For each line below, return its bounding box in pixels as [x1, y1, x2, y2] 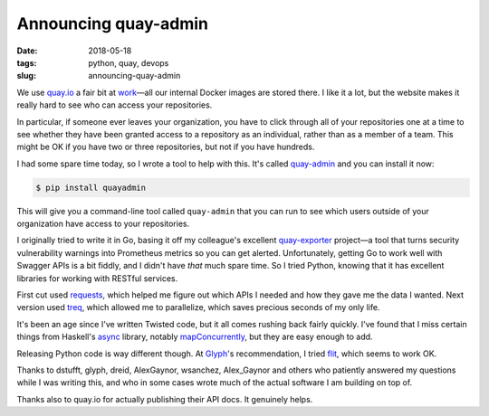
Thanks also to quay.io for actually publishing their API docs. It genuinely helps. [16, 393, 313, 404]
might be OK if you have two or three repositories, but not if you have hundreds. [16, 141, 315, 153]
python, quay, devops [88, 57, 169, 68]
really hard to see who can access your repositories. [16, 99, 213, 110]
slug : [16, 71, 36, 81]
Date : [16, 45, 38, 56]
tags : [16, 57, 37, 68]
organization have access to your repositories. [16, 218, 190, 230]
